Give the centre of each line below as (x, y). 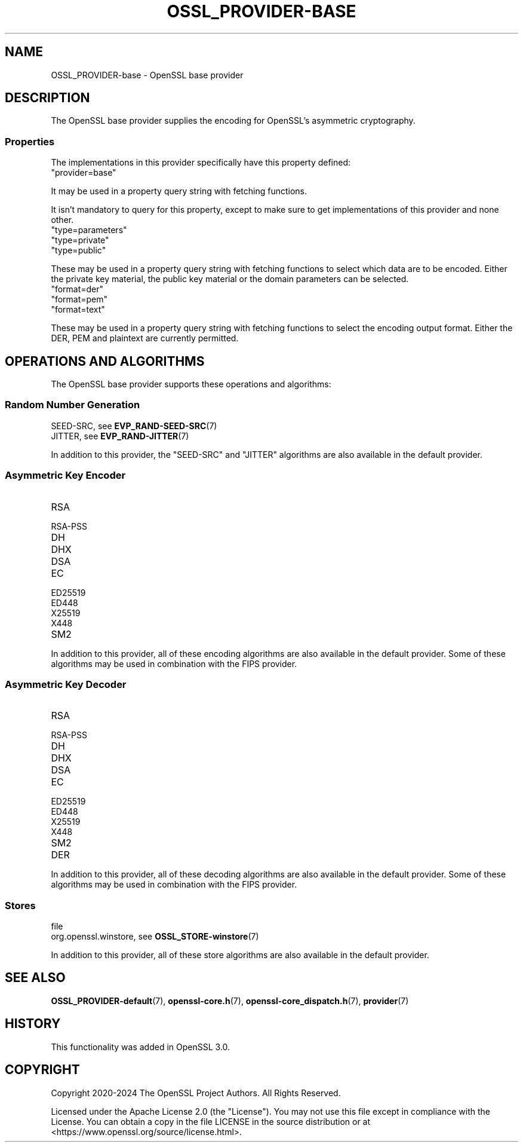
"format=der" (77, 289)
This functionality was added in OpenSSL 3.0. (141, 1047)
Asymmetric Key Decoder (66, 684)
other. (62, 220)
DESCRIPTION (47, 98)
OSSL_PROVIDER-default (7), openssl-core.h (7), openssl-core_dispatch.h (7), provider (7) (230, 1001)
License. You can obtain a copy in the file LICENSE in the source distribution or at (211, 1121)
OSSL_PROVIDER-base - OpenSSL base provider (147, 75)
